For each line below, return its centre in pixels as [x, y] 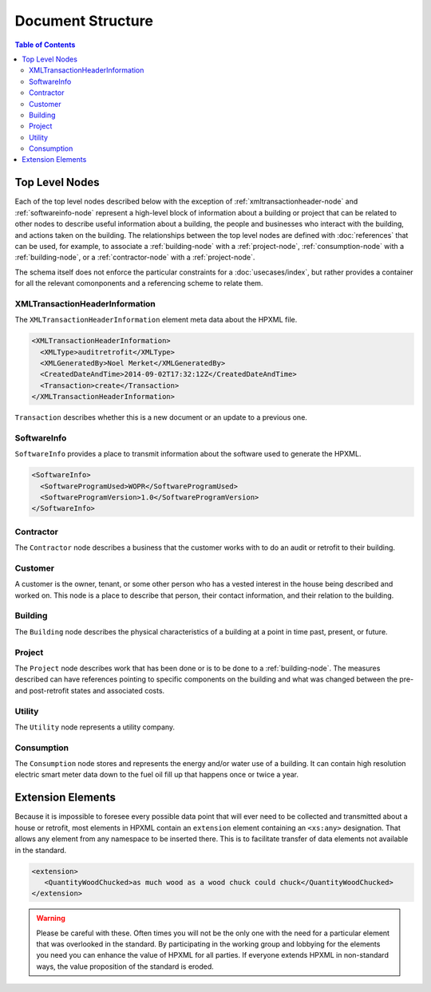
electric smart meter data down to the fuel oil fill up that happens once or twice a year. [157, 775]
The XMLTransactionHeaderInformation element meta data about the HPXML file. [156, 320]
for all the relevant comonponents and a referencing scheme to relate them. [139, 283]
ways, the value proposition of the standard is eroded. [125, 966]
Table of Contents [45, 45]
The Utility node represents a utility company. [95, 727]
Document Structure [84, 21]
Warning [51, 919]
